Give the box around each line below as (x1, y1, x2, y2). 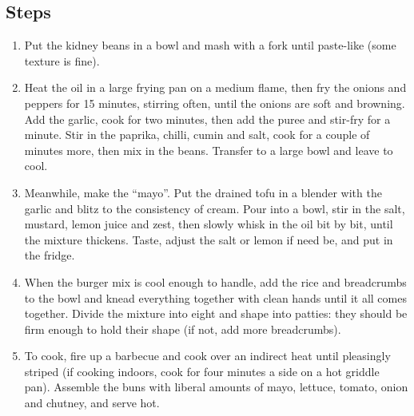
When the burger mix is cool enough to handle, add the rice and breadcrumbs (24, 273, 407, 290)
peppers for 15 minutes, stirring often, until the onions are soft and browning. (24, 94, 405, 111)
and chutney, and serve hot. (24, 394, 160, 411)
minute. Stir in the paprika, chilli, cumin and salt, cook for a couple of (24, 126, 370, 143)
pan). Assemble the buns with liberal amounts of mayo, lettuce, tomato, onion (24, 378, 408, 395)
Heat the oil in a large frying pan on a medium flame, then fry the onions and (24, 79, 407, 96)
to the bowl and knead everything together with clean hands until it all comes (24, 289, 407, 306)
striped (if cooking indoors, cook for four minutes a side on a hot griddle (24, 363, 380, 379)
